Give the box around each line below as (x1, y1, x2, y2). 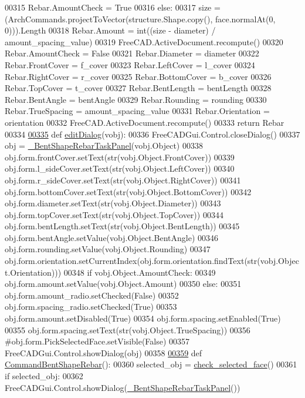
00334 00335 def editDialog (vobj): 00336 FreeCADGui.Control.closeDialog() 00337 (5, 128, 300, 140)
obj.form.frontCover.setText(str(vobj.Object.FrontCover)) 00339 (5, 150, 235, 163)
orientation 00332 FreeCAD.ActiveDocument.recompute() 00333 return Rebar (5, 116, 284, 128)
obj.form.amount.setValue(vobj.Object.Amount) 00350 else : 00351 (5, 277, 242, 290)
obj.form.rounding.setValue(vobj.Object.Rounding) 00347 (5, 243, 211, 255)
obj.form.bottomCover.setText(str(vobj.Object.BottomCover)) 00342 (5, 185, 252, 198)
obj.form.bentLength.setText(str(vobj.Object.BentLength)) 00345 (5, 220, 240, 232)
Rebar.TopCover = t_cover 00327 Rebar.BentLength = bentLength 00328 (5, 82, 272, 94)
